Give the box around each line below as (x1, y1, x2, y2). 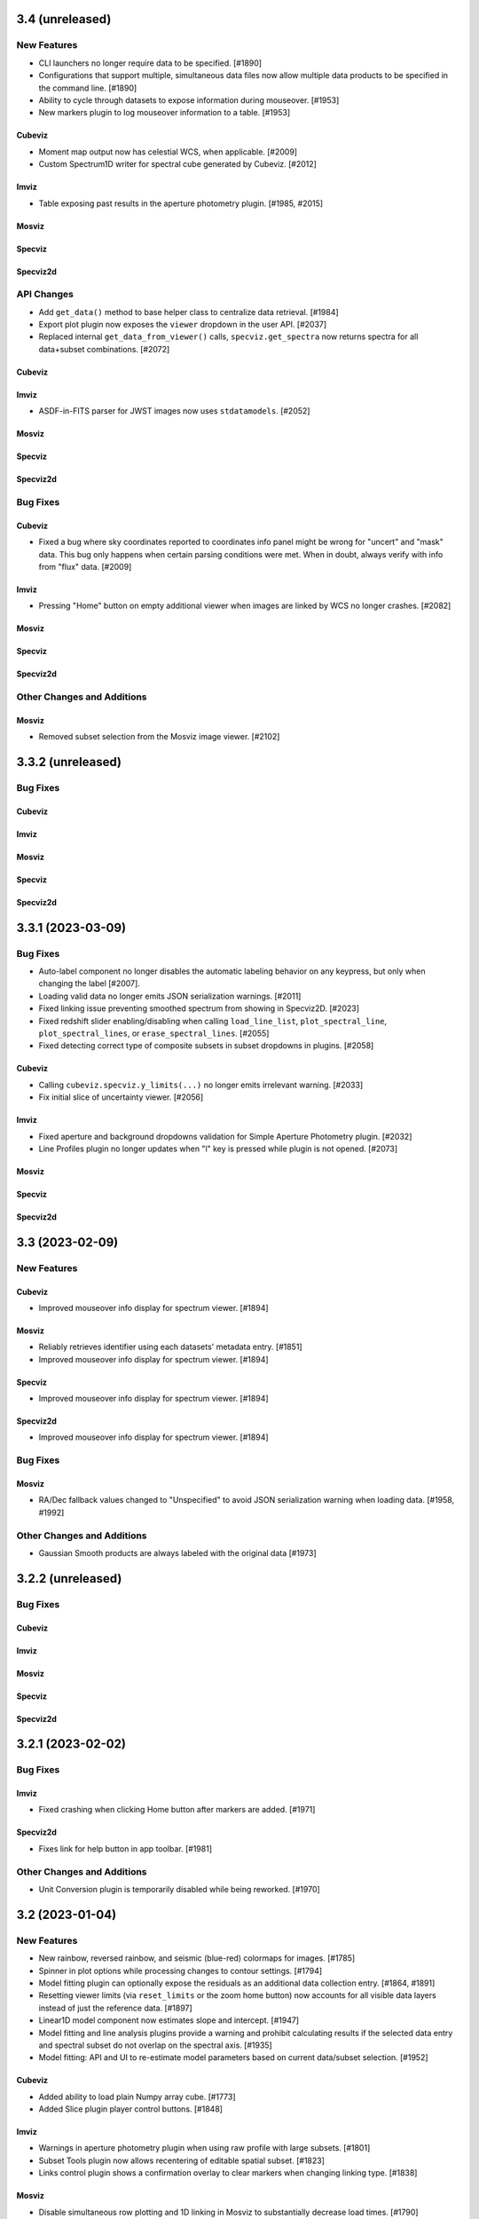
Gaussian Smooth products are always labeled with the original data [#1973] (38, 1547, 317, 1558)
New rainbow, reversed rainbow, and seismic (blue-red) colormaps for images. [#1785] (38, 1953, 356, 1963)
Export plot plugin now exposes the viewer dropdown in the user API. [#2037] (38, 320, 327, 330)
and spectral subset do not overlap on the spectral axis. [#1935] (38, 2040, 272, 2050)
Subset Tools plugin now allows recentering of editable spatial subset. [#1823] (38, 2155, 326, 2166)
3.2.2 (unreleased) (16, 1571, 122, 1586)
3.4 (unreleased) (16, 12, 112, 27)
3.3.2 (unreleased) (16, 754, 122, 770)
